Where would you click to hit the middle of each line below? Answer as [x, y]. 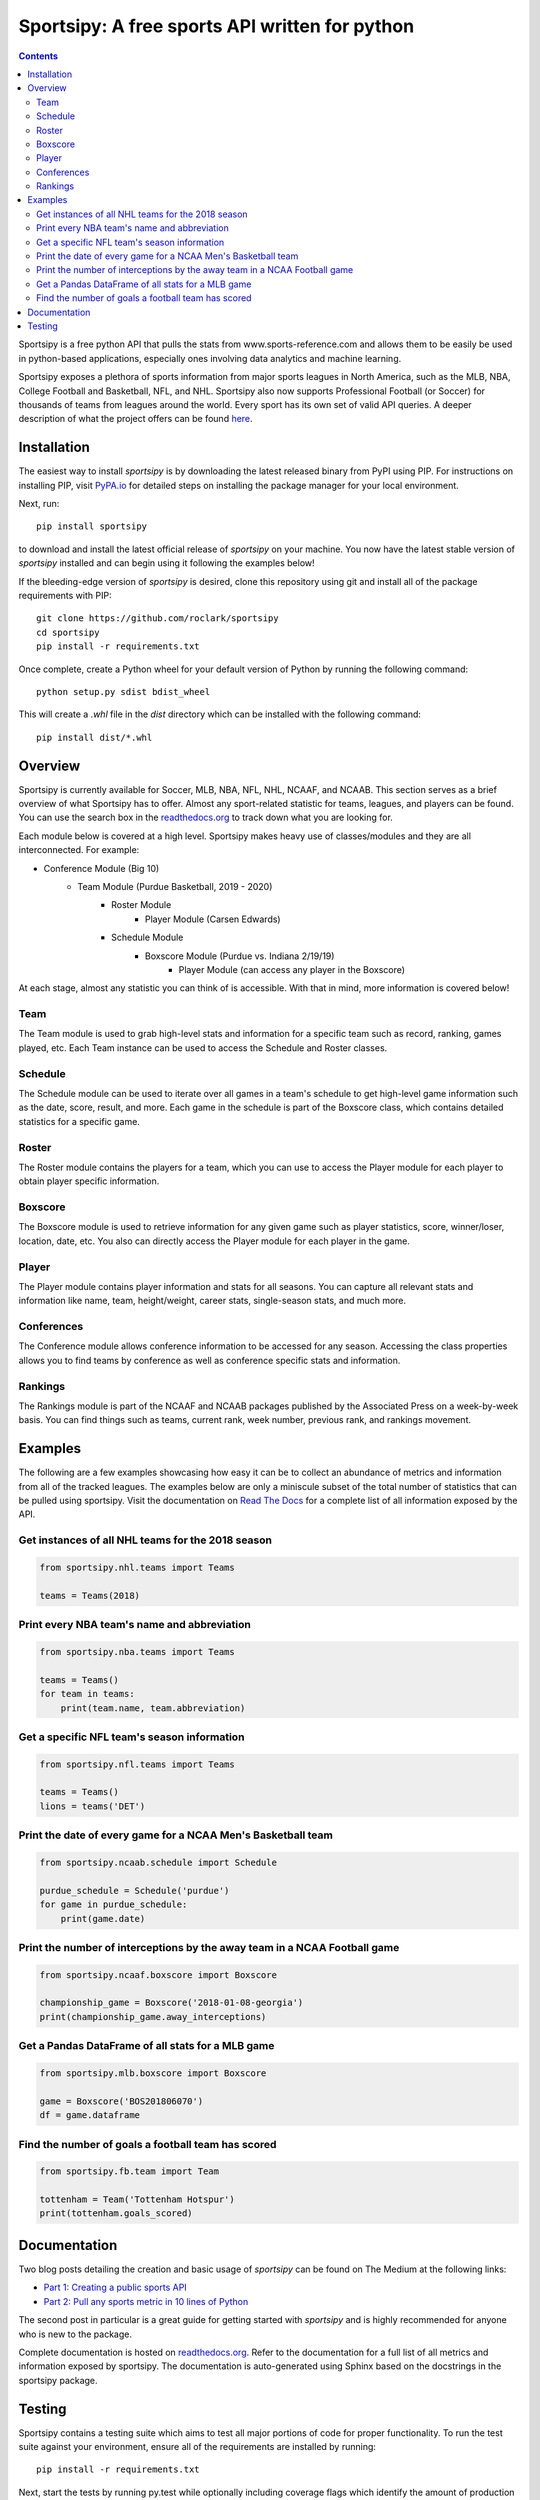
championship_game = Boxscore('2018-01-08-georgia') [171, 2003]
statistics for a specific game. [79, 1121]
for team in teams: [87, 1694]
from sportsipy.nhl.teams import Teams [137, 1568]
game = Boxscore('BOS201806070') [121, 2101]
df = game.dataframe [89, 2115]
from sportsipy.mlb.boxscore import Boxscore [153, 2073]
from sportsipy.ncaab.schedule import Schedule [158, 1862]
